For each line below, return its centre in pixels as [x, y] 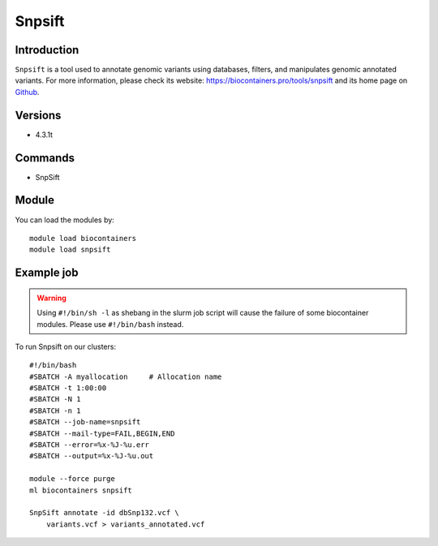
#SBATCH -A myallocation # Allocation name [126, 376]
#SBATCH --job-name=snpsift [85, 422]
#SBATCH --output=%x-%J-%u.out [92, 456]
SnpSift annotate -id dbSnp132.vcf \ [105, 513]
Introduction [47, 50]
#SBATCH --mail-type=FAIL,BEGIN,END [102, 433]
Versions [38, 115]
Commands [45, 158]
